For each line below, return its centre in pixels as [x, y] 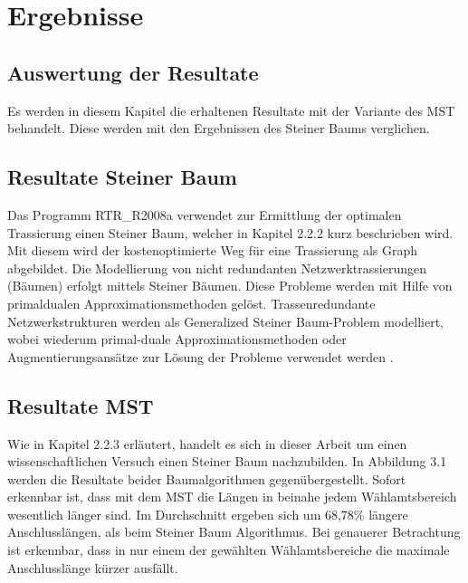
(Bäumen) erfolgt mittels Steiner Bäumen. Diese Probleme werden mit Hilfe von [230, 286]
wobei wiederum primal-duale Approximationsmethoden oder [177, 339]
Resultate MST [81, 405]
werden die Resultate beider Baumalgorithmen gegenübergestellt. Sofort [207, 478]
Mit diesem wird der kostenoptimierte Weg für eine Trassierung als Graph [213, 250]
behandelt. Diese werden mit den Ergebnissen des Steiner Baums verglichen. [219, 128]
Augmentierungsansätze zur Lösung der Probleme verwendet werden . [201, 356]
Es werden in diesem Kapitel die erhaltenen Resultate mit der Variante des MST [231, 110]
